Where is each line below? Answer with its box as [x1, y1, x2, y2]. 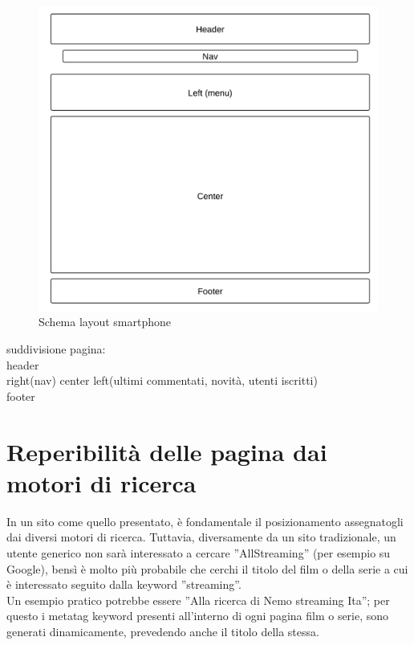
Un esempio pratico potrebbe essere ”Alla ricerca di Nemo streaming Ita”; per [6, 591, 390, 608]
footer [6, 387, 35, 404]
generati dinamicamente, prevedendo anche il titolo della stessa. [6, 623, 319, 639]
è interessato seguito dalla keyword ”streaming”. [6, 576, 241, 593]
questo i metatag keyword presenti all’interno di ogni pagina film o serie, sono [6, 607, 389, 624]
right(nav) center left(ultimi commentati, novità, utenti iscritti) [6, 372, 318, 389]
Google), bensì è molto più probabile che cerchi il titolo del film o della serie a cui [6, 560, 408, 577]
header [6, 356, 39, 373]
